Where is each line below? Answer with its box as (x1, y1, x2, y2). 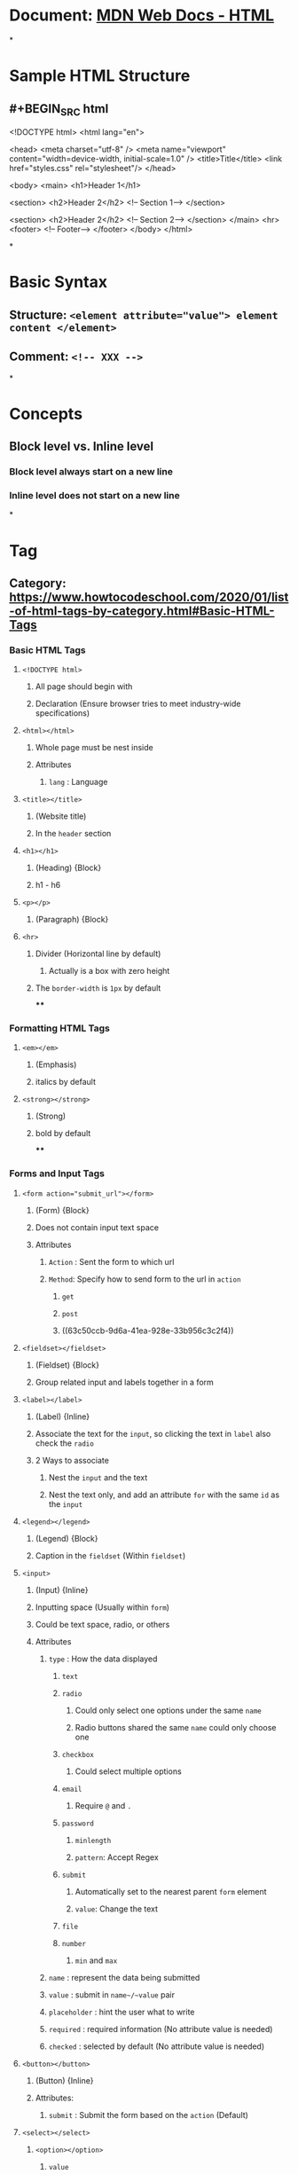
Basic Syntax (9, 272, 108, 293)
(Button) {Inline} (35, 2075, 95, 2085)
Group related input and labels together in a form (35, 1377, 215, 1387)
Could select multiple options (74, 1766, 182, 1777)
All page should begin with (35, 681, 133, 692)
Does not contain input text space (35, 1221, 160, 1233)
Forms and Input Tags (9, 1167, 105, 1180)
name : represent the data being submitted (48, 1972, 200, 1982)
